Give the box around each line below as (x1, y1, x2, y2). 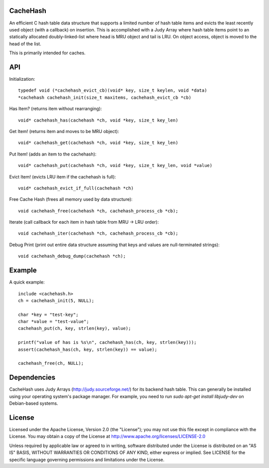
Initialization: (9, 76, 35, 82)
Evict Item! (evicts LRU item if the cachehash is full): (9, 173, 117, 179)
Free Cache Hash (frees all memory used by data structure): (9, 196, 133, 202)
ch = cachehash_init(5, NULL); (18, 298, 95, 304)
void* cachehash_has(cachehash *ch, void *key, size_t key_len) (18, 117, 179, 123)
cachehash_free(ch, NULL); (18, 360, 84, 366)
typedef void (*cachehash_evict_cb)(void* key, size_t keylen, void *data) (18, 88, 207, 93)
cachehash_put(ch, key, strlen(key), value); (18, 325, 132, 331)
